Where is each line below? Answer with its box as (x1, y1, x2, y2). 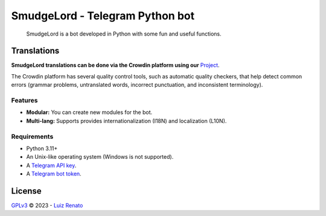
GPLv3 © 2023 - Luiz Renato (11, 202, 83, 209)
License (11, 186, 42, 196)
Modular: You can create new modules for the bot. (26, 109, 153, 116)
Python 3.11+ (26, 145, 58, 152)
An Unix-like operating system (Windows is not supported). (26, 153, 174, 160)
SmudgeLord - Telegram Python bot (11, 9, 195, 22)
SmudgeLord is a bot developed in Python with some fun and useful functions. (26, 30, 222, 37)
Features (11, 97, 38, 104)
